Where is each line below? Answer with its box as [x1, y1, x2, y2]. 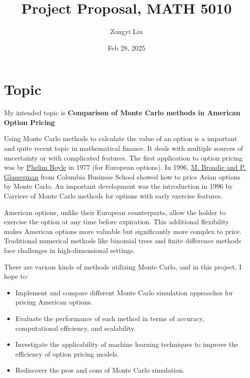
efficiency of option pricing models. [15, 348, 119, 359]
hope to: [4, 271, 29, 281]
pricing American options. [15, 297, 93, 307]
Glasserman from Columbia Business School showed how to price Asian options [4, 171, 240, 181]
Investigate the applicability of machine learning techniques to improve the [15, 339, 238, 349]
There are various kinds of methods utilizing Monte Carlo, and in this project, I [4, 261, 242, 271]
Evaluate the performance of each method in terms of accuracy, [15, 313, 204, 323]
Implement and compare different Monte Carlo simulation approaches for [15, 287, 233, 297]
